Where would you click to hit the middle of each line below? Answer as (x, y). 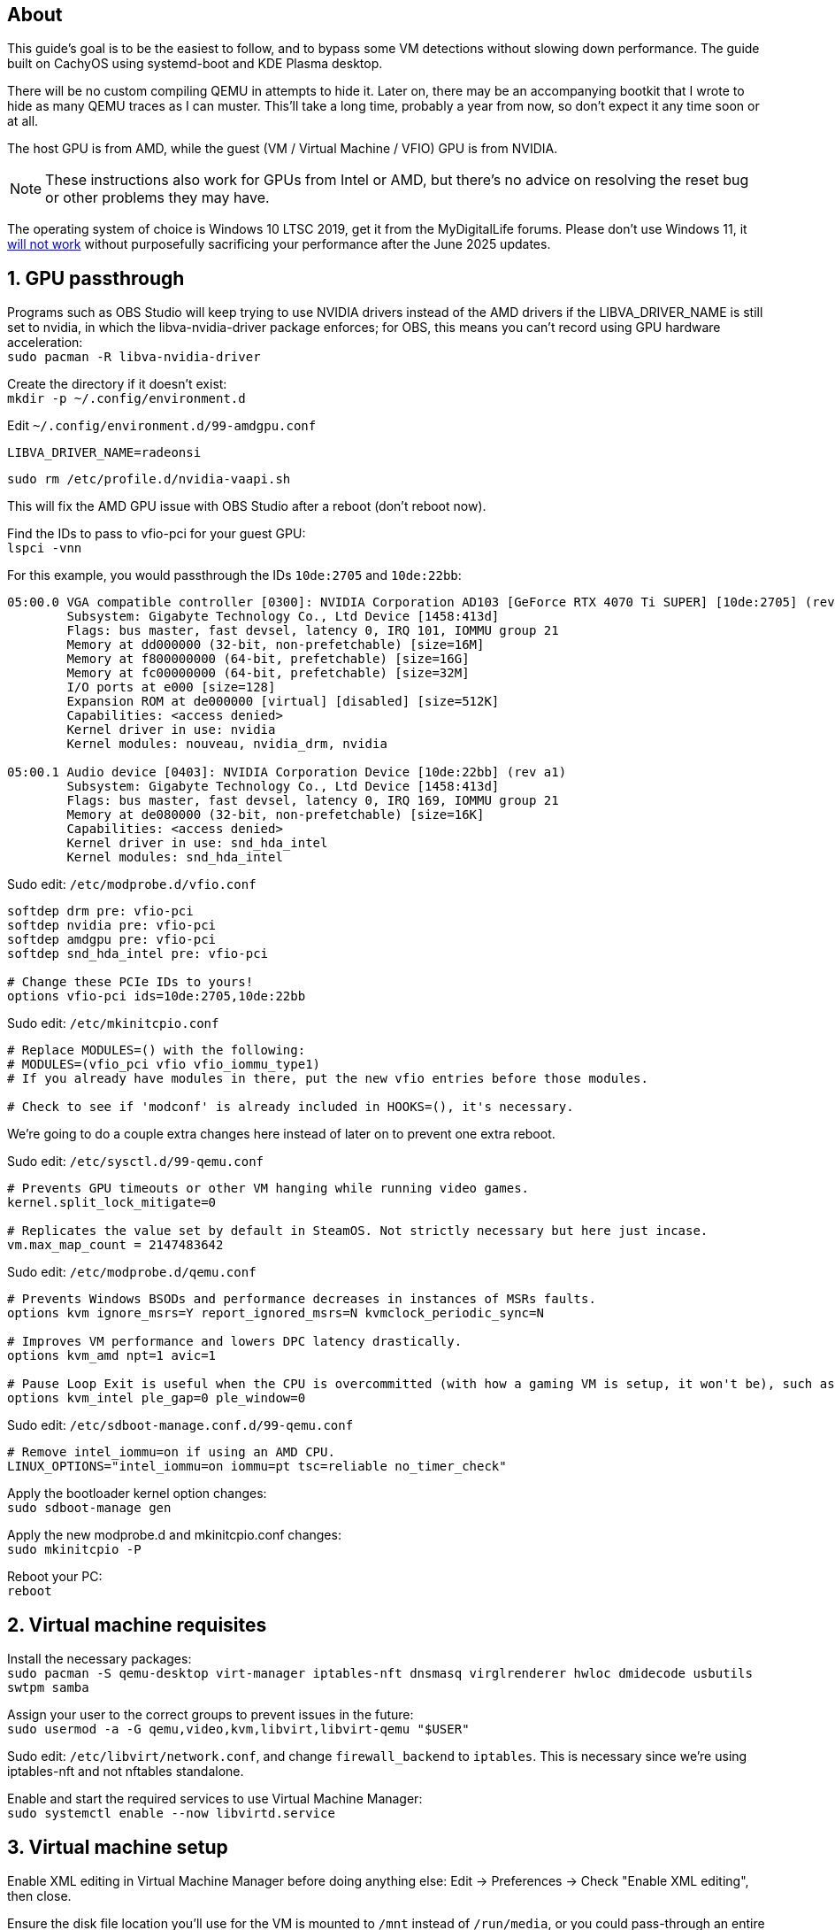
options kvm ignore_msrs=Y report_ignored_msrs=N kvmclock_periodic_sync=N (276, 1313)
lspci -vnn (45, 548)
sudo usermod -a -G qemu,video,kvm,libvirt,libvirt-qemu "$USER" (238, 1729)
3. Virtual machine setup (118, 1847)
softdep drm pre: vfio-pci (100, 911)
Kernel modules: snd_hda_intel (175, 857)
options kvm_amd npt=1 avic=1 (112, 1356)
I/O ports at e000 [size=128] (171, 687)
